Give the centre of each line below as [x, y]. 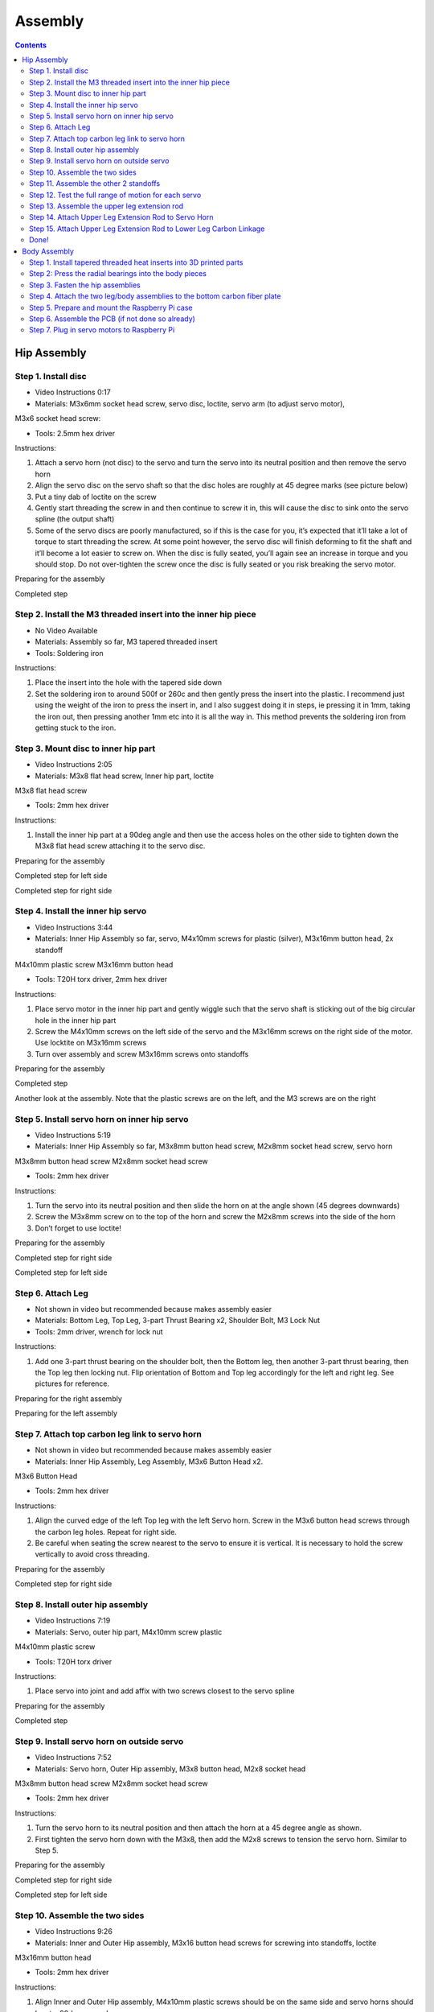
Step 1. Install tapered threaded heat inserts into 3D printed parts [136, 262]
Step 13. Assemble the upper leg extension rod [106, 206]
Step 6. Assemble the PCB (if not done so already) [113, 319]
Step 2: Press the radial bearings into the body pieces [118, 274]
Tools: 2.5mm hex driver [75, 433]
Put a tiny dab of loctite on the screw [96, 497]
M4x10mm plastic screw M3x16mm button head [94, 964]
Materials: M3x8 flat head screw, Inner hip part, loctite [125, 776]
